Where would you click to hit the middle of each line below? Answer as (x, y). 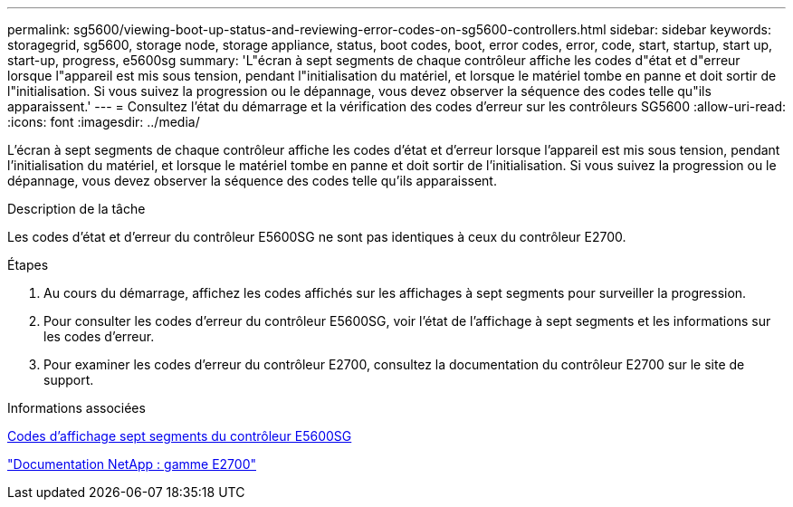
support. (69, 380)
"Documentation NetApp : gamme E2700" (132, 464)
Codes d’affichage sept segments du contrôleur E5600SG (180, 436)
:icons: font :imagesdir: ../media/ (104, 122)
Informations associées (76, 408)
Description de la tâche (76, 209)
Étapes (28, 265)
